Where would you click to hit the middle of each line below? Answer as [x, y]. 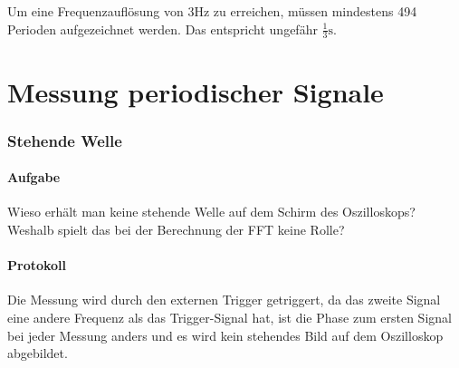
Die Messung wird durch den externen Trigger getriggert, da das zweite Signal [224, 300]
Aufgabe [34, 177]
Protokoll [37, 265]
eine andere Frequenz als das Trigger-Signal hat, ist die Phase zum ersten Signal [229, 318]
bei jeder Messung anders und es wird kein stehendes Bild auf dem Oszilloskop [225, 335]
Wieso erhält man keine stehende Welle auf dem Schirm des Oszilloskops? [211, 212]
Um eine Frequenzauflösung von [96, 11]
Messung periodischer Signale [196, 91]
